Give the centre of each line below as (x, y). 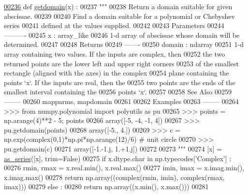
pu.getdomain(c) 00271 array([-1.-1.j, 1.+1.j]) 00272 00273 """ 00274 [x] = (113, 148)
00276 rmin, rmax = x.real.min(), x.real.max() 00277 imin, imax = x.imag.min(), (124, 168)
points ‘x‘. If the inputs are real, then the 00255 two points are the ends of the (120, 82)
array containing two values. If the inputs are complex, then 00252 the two (115, 53)
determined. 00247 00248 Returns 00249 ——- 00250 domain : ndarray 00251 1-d (124, 44)
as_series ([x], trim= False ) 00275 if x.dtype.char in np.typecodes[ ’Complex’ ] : (118, 158)
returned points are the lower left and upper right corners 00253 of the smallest (121, 63)
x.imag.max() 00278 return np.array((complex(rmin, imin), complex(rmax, (114, 177)
